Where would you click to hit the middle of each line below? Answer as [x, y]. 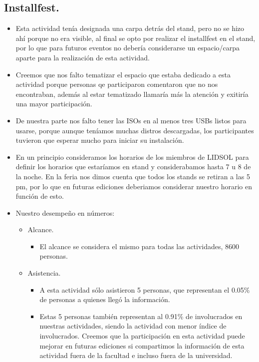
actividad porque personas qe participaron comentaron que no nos [117, 84]
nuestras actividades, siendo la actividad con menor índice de [133, 326]
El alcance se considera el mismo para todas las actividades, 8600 [139, 246]
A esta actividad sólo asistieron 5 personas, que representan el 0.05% [145, 289]
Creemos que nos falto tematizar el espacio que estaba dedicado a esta [123, 74]
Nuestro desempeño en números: [65, 212]
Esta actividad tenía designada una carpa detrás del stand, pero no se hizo [130, 28]
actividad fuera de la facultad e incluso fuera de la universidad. [136, 355]
